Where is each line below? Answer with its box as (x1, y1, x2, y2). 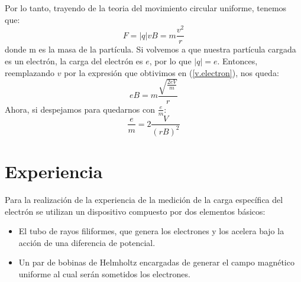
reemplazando (5, 66, 55, 78)
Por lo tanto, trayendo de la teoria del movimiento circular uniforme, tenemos (5, 2, 287, 14)
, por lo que (149, 54, 192, 67)
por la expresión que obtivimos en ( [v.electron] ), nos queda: (64, 66, 279, 78)
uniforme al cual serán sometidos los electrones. (18, 268, 190, 280)
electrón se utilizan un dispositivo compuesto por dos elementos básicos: (5, 205, 266, 217)
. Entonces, (217, 54, 258, 67)
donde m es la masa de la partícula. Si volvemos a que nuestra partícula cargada (5, 43, 296, 55)
